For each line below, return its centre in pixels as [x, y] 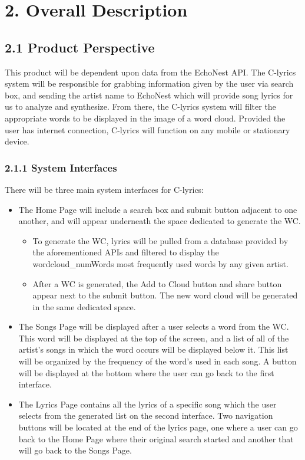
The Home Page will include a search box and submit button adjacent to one [158, 209]
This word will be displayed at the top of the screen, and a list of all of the [154, 338]
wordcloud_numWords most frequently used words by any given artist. [160, 263]
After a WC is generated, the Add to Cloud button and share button [157, 283]
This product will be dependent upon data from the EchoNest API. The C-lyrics [150, 72]
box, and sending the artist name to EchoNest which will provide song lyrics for [149, 95]
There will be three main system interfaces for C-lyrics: [105, 189]
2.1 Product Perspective [80, 47]
